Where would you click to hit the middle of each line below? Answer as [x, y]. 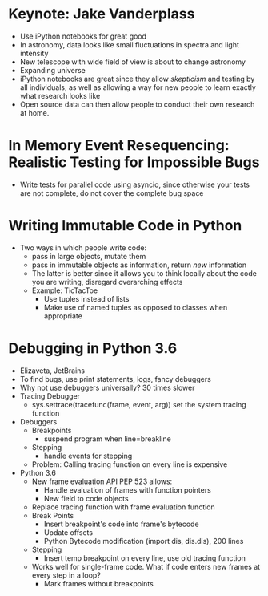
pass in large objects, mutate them [89, 256]
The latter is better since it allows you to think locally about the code [144, 273]
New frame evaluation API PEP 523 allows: [102, 481]
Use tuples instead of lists [86, 298]
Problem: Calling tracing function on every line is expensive [130, 464]
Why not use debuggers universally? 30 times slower [107, 387]
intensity [34, 53]
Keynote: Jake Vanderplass [102, 14]
